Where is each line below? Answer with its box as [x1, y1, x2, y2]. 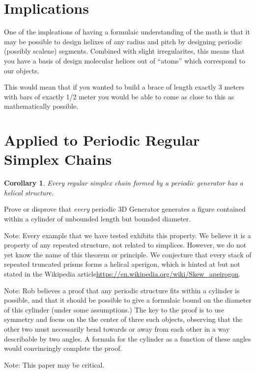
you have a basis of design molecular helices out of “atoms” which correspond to [4, 55, 245, 65]
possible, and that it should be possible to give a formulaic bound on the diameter [4, 295, 252, 305]
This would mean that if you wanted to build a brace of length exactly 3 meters [4, 82, 245, 92]
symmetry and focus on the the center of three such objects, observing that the [4, 314, 243, 324]
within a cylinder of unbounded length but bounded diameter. [4, 213, 191, 223]
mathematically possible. [4, 101, 79, 111]
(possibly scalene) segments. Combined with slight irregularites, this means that [4, 46, 245, 56]
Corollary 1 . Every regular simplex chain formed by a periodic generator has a [4, 178, 243, 188]
